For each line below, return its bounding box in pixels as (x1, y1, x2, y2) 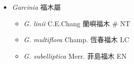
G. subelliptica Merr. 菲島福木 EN (23, 50, 127, 61)
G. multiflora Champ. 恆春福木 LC (23, 34, 130, 45)
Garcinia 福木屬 (12, 2, 61, 12)
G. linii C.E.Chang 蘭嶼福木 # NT (23, 18, 131, 28)
